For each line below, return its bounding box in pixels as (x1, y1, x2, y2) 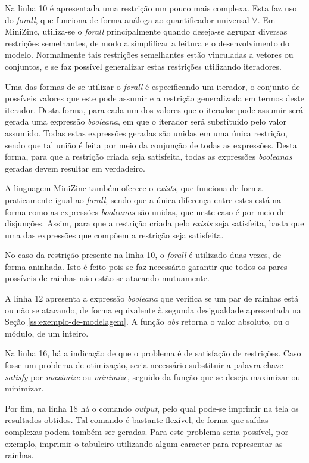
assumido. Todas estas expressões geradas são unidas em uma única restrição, (5, 126, 288, 139)
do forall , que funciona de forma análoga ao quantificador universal (5, 13, 249, 26)
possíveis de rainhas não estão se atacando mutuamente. (5, 272, 210, 284)
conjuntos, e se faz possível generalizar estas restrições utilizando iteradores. (5, 60, 282, 72)
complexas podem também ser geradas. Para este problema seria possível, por (5, 425, 289, 437)
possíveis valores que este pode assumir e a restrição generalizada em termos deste (5, 92, 304, 104)
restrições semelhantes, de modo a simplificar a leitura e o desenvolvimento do (5, 36, 290, 49)
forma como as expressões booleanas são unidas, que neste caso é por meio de (5, 205, 286, 217)
